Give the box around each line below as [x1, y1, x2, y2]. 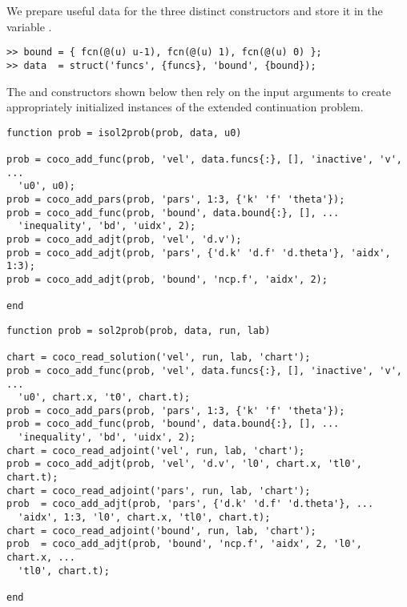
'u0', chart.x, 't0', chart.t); [18, 392, 191, 404]
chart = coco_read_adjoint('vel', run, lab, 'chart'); [6, 444, 305, 456]
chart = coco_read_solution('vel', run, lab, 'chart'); [6, 352, 311, 364]
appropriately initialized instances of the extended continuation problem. [6, 98, 364, 115]
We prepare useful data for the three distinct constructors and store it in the [6, 2, 383, 18]
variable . [6, 18, 52, 34]
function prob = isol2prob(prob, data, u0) [6, 127, 242, 139]
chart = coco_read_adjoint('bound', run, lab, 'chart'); [6, 525, 316, 537]
